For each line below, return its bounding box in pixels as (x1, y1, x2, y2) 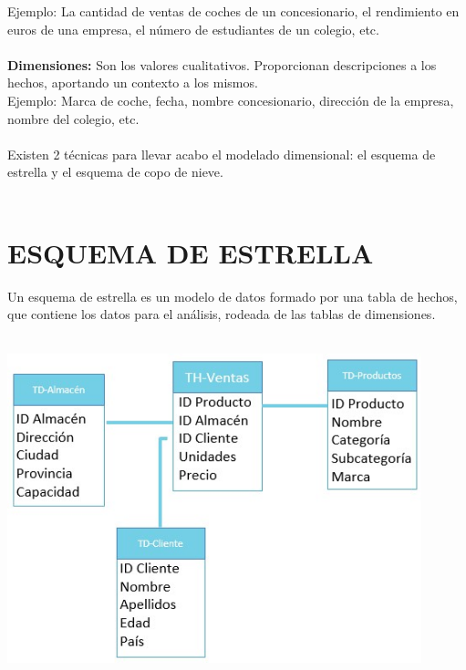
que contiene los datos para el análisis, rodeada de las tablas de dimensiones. (7, 304, 436, 324)
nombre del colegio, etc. (7, 108, 140, 128)
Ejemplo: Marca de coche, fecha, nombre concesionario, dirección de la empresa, (7, 90, 454, 109)
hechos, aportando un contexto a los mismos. (7, 73, 258, 92)
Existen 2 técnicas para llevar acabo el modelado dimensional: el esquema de (7, 144, 436, 163)
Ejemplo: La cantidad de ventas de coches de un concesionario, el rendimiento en (7, 2, 460, 20)
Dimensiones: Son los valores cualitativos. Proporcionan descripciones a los (7, 55, 437, 74)
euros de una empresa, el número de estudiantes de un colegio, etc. (7, 19, 379, 38)
